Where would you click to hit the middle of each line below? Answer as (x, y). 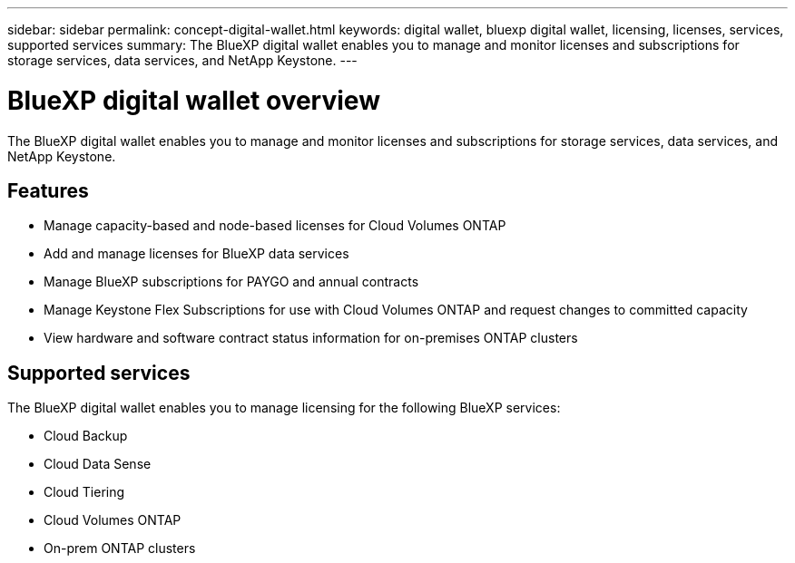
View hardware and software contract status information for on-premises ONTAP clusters (311, 338)
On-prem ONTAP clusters (120, 548)
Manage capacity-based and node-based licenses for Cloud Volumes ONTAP (275, 226)
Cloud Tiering (84, 492)
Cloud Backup (86, 436)
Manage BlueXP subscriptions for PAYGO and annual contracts (231, 282)
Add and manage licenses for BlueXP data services (196, 254)
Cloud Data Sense (98, 464)
